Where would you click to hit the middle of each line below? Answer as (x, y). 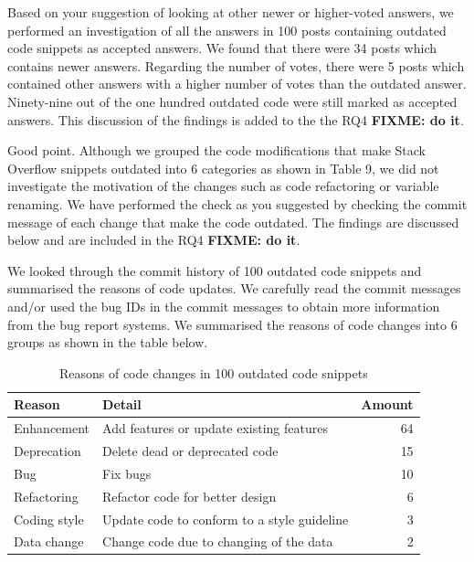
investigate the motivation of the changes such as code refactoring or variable (223, 186)
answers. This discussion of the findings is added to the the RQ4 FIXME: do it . (236, 119)
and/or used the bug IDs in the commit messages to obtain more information (224, 306)
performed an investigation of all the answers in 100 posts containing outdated (227, 30)
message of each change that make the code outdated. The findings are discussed (233, 222)
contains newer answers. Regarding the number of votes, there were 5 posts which (236, 65)
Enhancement (52, 428)
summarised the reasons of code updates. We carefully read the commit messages (234, 288)
